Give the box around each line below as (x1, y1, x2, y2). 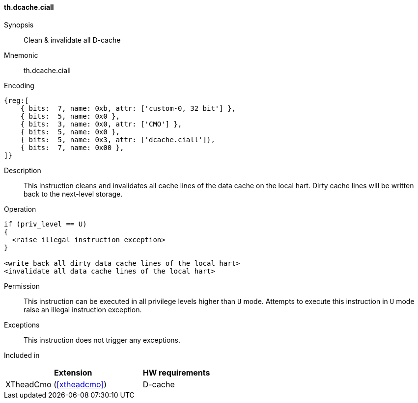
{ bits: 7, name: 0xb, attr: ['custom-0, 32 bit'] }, (20, 104, 236, 112)
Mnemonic (4, 50, 38, 59)
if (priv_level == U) (4, 220, 87, 228)
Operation (4, 204, 36, 213)
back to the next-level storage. (24, 189, 123, 198)
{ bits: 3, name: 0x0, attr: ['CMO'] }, (20, 120, 182, 128)
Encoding (4, 81, 34, 90)
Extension (54, 367, 92, 378)
